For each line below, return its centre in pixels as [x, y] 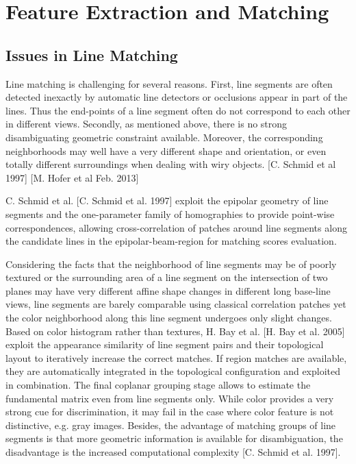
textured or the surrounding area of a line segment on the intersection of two [167, 277]
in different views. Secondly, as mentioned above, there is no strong [147, 124]
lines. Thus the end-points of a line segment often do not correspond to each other [178, 110]
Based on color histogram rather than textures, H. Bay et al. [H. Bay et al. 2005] [175, 331]
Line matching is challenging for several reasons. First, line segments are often [169, 83]
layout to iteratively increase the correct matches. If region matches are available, [176, 357]
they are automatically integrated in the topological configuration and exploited [173, 371]
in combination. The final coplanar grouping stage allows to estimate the [158, 385]
